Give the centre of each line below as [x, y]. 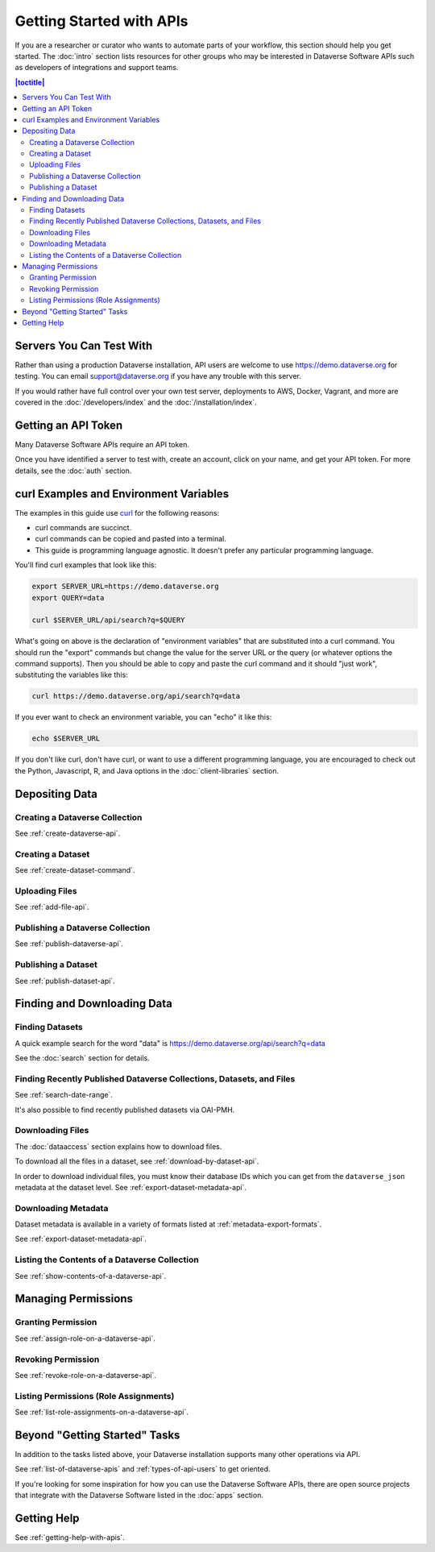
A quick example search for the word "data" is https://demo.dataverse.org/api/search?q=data [170, 1043]
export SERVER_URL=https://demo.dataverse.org [125, 587]
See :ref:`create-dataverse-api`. [68, 833]
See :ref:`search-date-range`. [64, 1095]
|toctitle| [30, 82]
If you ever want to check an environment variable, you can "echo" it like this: [143, 717]
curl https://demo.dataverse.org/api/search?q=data [136, 696]
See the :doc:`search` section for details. [83, 1058]
